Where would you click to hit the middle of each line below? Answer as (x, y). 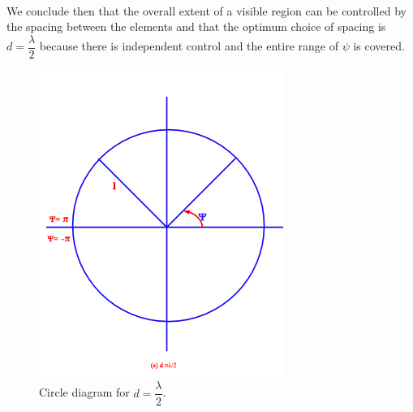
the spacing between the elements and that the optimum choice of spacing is (196, 26)
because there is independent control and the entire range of (189, 46)
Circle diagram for (84, 392)
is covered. (379, 46)
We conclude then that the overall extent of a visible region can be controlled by (206, 10)
